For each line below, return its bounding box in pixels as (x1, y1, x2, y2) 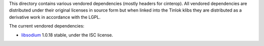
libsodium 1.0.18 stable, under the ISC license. (21, 32, 113, 38)
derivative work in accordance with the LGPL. (9, 14, 101, 20)
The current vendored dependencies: (9, 23, 85, 29)
